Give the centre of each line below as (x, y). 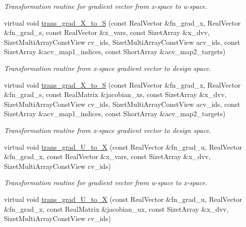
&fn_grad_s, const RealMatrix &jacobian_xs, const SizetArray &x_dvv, (115, 94)
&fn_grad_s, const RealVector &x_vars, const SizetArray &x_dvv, (107, 32)
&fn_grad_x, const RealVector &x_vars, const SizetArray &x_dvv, (107, 156)
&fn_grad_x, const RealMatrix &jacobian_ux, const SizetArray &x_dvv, (116, 209)
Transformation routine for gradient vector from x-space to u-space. (106, 6)
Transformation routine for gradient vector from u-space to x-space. (106, 182)
